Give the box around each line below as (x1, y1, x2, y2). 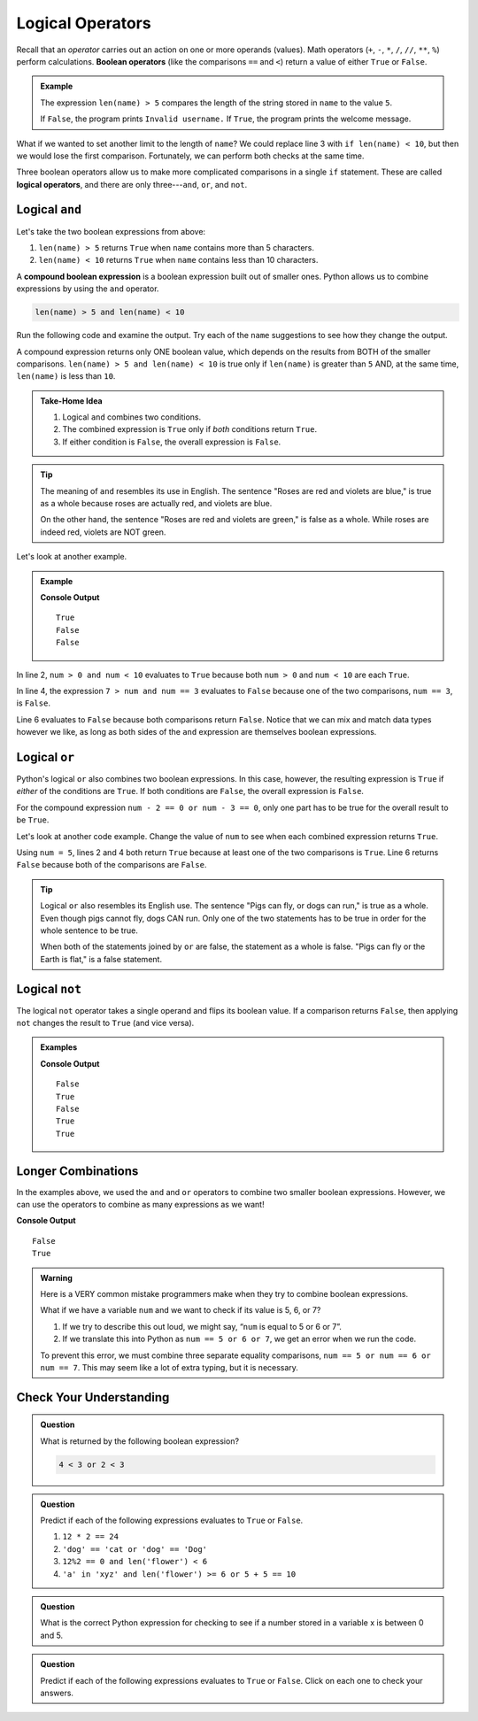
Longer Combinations (16, 1163, 139, 1178)
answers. (40, 1687, 74, 1698)
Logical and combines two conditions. (62, 412, 202, 422)
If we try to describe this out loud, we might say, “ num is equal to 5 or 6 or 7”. (62, 1321, 343, 1331)
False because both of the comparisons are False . (16, 860, 207, 870)
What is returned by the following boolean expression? (40, 1435, 239, 1447)
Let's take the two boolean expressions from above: (16, 226, 206, 236)
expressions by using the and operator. (16, 283, 159, 294)
